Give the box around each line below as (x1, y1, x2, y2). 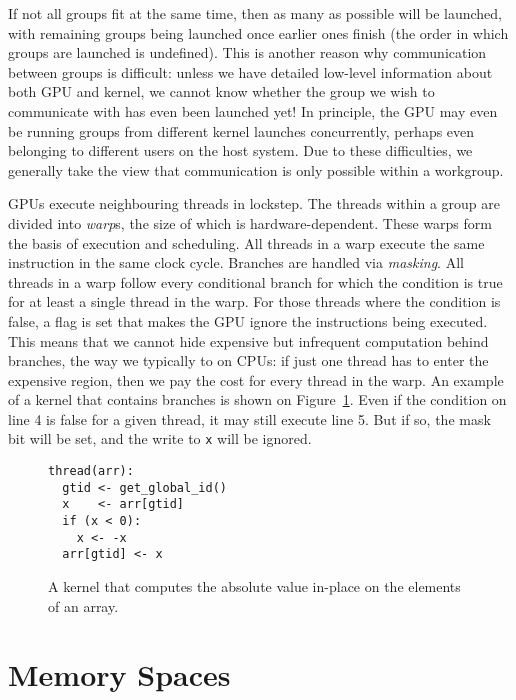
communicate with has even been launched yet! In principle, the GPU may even (8, 100, 498, 121)
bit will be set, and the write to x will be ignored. (8, 428, 312, 449)
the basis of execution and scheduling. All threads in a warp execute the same (8, 232, 485, 253)
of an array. (48, 595, 119, 616)
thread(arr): (48, 464, 134, 479)
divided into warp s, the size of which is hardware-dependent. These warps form (8, 212, 492, 233)
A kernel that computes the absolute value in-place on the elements (48, 576, 461, 597)
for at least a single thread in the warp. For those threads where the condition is (8, 291, 501, 312)
